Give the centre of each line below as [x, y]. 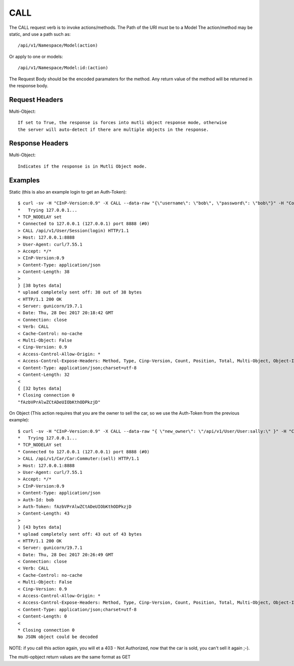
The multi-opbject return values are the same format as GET [70, 657]
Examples [24, 180]
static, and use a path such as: [40, 34]
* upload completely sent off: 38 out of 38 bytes [80, 292]
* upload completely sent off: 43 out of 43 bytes [80, 534]
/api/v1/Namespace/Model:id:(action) [63, 68]
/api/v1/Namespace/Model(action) [58, 46]
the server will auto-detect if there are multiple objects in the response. [113, 129]
